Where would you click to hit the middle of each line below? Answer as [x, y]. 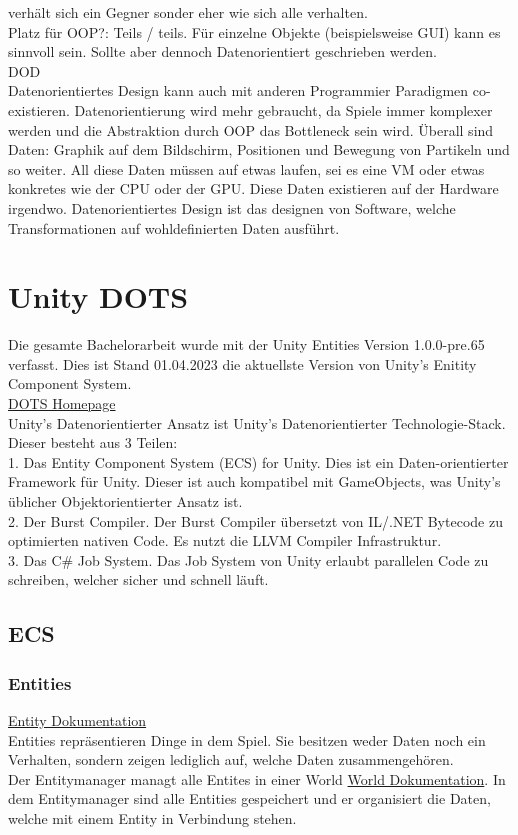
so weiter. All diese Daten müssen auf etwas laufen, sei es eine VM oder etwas [246, 168]
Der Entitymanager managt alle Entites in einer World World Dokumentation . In [257, 778]
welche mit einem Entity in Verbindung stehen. [152, 817]
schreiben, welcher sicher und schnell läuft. [138, 579]
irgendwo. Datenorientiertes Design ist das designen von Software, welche [232, 207]
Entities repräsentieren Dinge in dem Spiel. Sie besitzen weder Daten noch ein [247, 739]
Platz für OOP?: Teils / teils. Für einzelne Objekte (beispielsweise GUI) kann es [254, 31]
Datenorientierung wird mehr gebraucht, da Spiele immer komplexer [283, 109]
